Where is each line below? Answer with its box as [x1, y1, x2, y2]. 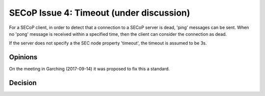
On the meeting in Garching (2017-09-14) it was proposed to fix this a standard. [9, 66, 170, 72]
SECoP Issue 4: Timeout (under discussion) [9, 7, 190, 18]
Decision [9, 79, 37, 87]
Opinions [9, 53, 38, 61]
